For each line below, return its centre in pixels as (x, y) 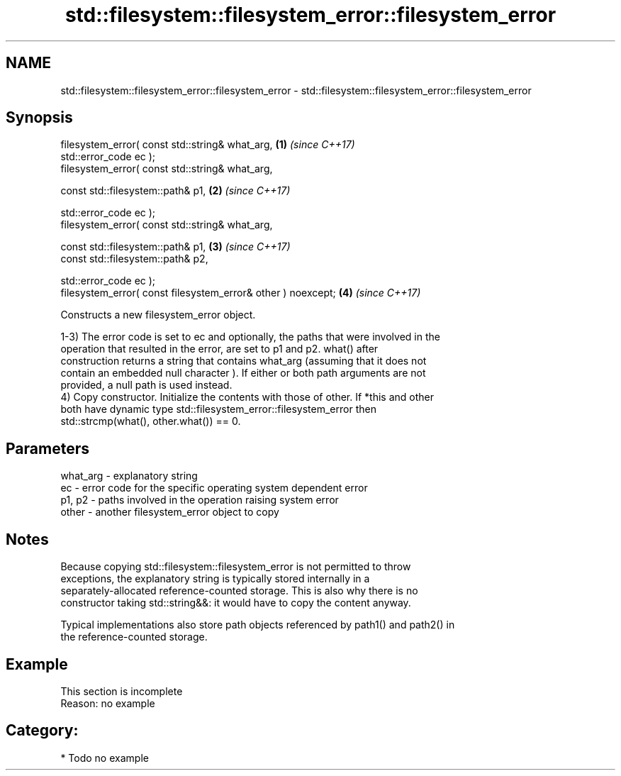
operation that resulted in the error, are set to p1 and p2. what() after (219, 349)
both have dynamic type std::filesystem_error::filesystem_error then (218, 409)
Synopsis (39, 118)
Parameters (47, 448)
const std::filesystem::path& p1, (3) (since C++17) (175, 247)
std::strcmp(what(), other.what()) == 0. (151, 421)
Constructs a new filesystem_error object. (158, 315)
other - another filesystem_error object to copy (170, 512)
